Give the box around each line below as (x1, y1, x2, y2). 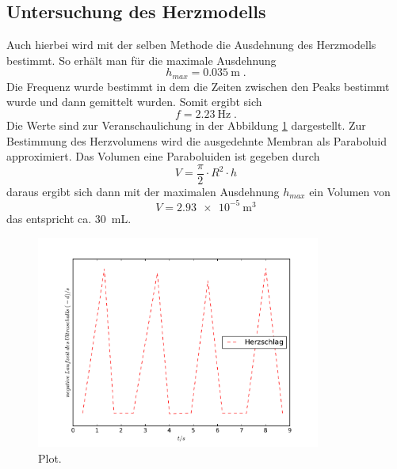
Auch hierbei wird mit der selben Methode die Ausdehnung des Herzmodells (6, 36, 376, 53)
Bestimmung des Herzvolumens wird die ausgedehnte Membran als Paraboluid (6, 132, 387, 149)
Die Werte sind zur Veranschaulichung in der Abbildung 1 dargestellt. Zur (6, 117, 366, 134)
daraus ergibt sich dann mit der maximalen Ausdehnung (6, 183, 280, 199)
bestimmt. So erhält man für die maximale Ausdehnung (6, 51, 277, 68)
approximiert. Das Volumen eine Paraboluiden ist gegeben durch (6, 148, 320, 165)
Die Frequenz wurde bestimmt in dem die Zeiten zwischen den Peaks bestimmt (6, 78, 390, 94)
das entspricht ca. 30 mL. (6, 210, 132, 226)
